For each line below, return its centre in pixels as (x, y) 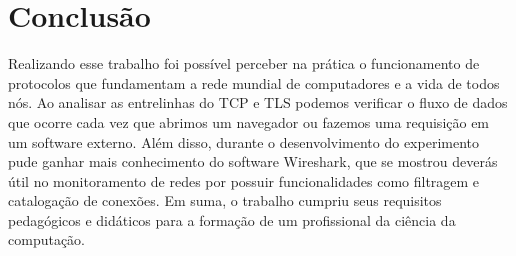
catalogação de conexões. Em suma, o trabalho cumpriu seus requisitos (225, 200)
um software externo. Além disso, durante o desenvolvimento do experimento (243, 141)
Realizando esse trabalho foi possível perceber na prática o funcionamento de (244, 63)
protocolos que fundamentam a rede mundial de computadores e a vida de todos (254, 82)
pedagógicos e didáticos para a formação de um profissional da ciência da (232, 219)
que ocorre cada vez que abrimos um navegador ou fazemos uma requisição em (249, 121)
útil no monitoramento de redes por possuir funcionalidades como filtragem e (244, 180)
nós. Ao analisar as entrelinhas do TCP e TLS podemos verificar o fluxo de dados (258, 102)
